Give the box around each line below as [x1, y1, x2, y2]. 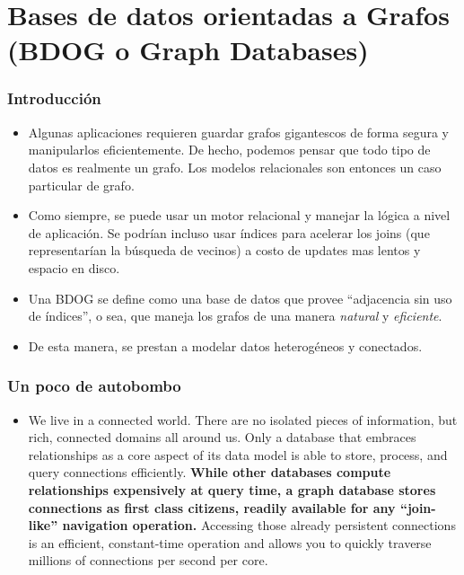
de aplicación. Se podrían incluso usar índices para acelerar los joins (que [28, 223, 430, 242]
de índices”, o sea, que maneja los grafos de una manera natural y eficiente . [28, 306, 442, 325]
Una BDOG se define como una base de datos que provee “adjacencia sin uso [28, 288, 452, 307]
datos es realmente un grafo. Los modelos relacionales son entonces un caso [28, 157, 442, 176]
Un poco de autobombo [7, 375, 181, 397]
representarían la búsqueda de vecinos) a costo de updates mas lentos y [28, 241, 421, 260]
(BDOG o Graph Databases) [7, 31, 369, 68]
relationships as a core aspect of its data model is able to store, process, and [28, 445, 448, 464]
